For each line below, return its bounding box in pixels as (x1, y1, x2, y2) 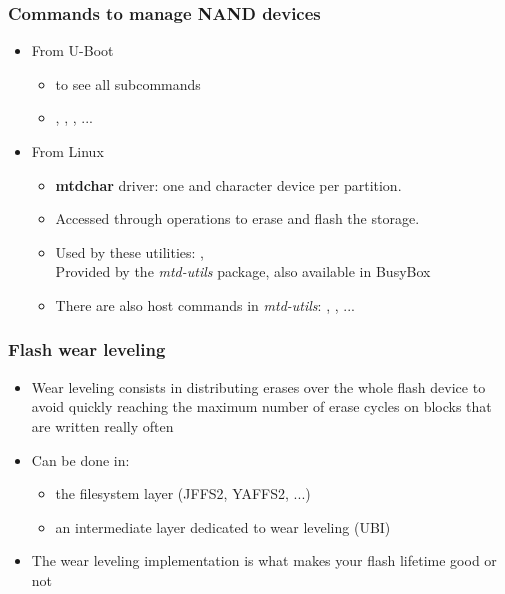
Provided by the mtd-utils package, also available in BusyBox (55, 261, 431, 282)
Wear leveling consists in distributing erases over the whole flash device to (31, 376, 486, 397)
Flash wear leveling (8, 337, 166, 362)
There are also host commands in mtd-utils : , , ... (55, 294, 355, 315)
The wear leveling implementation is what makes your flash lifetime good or (31, 550, 497, 571)
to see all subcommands (55, 73, 201, 94)
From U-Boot (31, 40, 114, 61)
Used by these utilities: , (55, 241, 204, 262)
